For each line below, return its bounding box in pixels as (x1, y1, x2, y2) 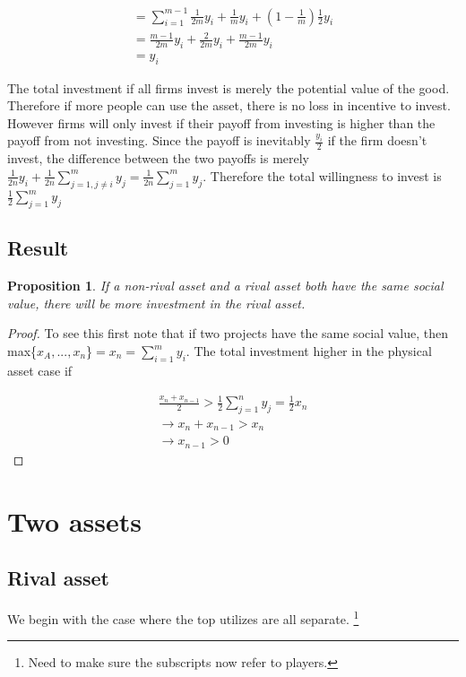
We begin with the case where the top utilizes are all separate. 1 (7, 607, 359, 628)
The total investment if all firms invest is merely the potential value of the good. (7, 78, 450, 97)
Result (7, 234, 69, 262)
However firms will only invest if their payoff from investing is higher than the (7, 113, 436, 132)
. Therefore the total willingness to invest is (203, 166, 442, 185)
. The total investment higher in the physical (186, 342, 432, 360)
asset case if (7, 360, 73, 379)
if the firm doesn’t (327, 131, 427, 150)
